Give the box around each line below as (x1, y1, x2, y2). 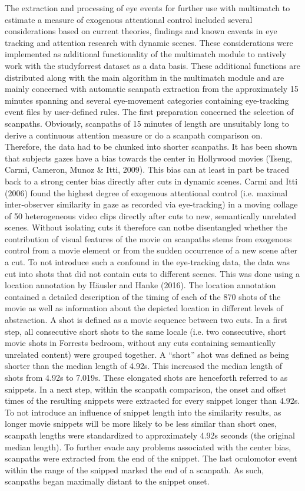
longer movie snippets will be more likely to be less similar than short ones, (5, 417, 277, 430)
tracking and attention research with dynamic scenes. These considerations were (5, 36, 293, 48)
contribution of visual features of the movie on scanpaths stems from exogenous (5, 232, 292, 245)
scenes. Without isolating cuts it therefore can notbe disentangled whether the (5, 221, 287, 233)
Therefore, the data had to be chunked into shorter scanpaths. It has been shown (5, 140, 297, 153)
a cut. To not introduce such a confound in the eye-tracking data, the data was (5, 256, 290, 268)
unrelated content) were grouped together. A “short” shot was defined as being (5, 348, 290, 360)
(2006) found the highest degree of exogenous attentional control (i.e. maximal (5, 186, 288, 199)
